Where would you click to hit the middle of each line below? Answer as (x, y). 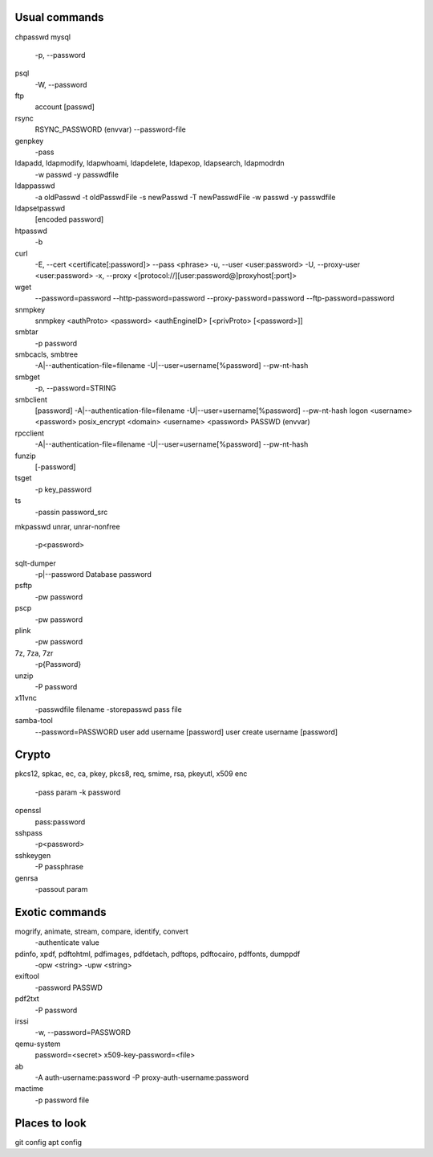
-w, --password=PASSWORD (83, 1032)
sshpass (29, 833)
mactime (29, 1089)
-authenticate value (67, 942)
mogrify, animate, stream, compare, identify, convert (101, 931)
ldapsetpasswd (40, 208)
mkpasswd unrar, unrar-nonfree (67, 526)
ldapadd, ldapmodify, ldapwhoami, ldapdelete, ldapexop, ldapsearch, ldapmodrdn (150, 163)
